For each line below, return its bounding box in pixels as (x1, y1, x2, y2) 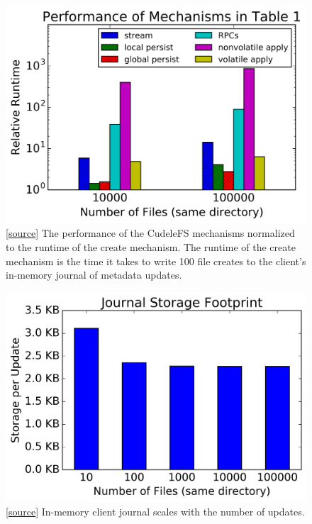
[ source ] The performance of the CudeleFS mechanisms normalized (6, 225, 295, 240)
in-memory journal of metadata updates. (6, 267, 182, 282)
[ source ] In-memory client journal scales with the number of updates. (6, 504, 305, 519)
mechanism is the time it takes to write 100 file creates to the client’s (6, 253, 306, 268)
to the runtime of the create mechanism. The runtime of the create (6, 240, 296, 254)
